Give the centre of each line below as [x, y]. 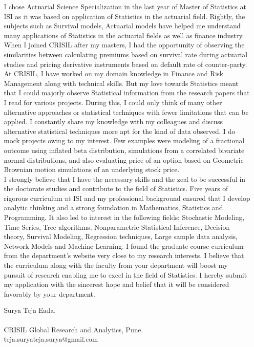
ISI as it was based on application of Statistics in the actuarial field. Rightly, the [125, 16]
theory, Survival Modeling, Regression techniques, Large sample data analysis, [121, 236]
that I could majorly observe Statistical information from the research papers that [127, 93]
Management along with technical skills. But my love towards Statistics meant [121, 83]
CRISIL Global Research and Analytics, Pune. [74, 329]
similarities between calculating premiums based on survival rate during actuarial [126, 54]
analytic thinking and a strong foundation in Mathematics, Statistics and [114, 207]
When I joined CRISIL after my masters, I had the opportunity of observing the [124, 45]
